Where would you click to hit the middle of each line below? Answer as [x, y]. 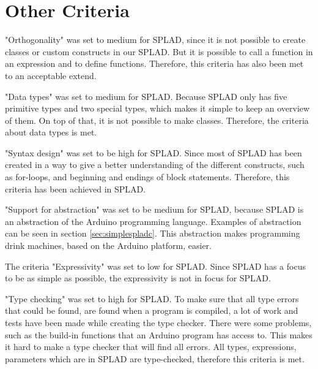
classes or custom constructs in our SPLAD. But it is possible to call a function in [159, 51]
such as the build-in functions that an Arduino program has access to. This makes [159, 334]
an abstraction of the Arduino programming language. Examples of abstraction [153, 221]
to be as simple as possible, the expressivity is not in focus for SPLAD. [138, 278]
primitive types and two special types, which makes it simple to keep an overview [157, 108]
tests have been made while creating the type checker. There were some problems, [158, 322]
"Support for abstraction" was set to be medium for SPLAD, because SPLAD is [154, 209]
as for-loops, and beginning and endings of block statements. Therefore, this [147, 177]
